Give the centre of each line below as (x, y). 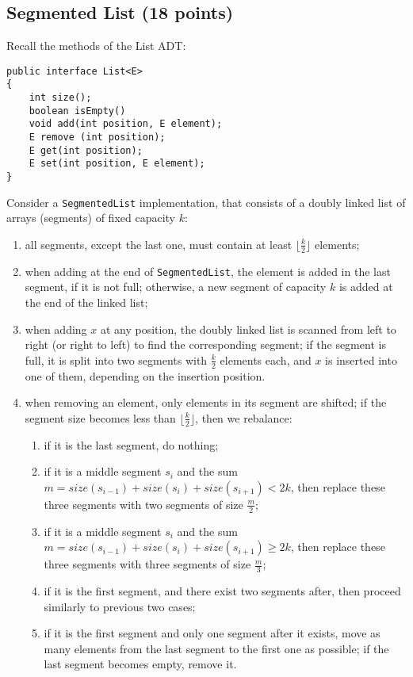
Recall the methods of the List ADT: (96, 46)
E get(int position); (86, 150)
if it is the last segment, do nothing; (131, 444)
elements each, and (266, 360)
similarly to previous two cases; (120, 606)
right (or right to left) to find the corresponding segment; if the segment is (205, 344)
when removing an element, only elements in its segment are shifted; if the (206, 402)
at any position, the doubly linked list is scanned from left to (248, 329)
